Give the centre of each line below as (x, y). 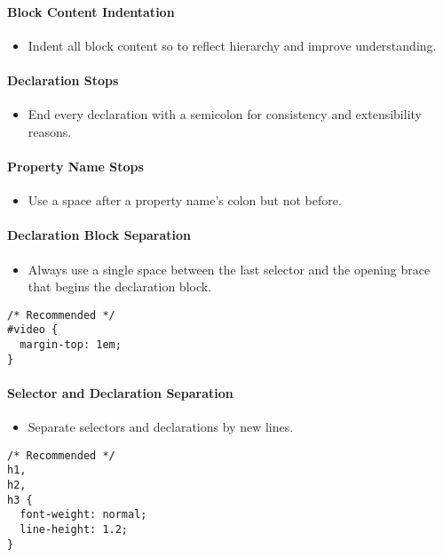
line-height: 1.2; (74, 530)
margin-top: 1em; (71, 345)
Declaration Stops (63, 80)
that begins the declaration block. (120, 286)
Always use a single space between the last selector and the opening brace (229, 269)
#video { (33, 330)
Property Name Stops (75, 166)
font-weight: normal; (83, 515)
